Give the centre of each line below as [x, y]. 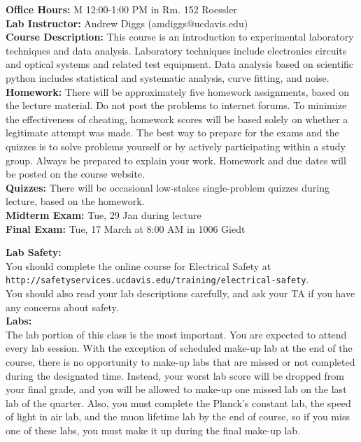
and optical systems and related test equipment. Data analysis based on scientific [180, 64]
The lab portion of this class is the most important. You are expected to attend [176, 334]
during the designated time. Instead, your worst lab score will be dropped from [175, 375]
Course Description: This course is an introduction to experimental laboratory [180, 37]
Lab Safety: [34, 252]
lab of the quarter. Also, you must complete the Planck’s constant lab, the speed [178, 402]
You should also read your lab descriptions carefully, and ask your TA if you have [180, 293]
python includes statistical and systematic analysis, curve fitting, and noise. [168, 77]
